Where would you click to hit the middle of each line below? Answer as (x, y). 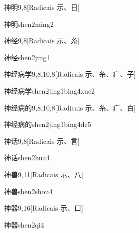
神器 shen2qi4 (24, 224)
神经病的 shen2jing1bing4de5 (48, 124)
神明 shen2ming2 (29, 24)
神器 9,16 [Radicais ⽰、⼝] (44, 208)
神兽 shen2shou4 (28, 191)
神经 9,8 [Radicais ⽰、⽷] (42, 41)
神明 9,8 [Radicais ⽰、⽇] (42, 7)
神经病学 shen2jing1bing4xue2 (50, 90)
